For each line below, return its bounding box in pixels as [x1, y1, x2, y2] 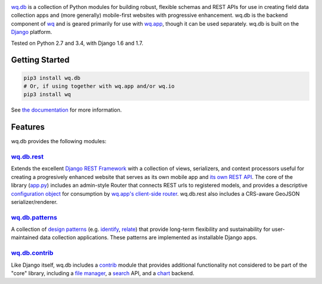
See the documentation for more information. [11, 106, 122, 113]
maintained [11, 234, 39, 241]
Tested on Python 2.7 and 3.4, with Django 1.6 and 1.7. [11, 39, 144, 47]
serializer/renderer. [11, 198, 58, 205]
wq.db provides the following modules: [11, 138, 107, 145]
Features [11, 122, 45, 132]
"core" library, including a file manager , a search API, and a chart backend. [11, 270, 195, 277]
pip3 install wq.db [23, 75, 80, 81]
